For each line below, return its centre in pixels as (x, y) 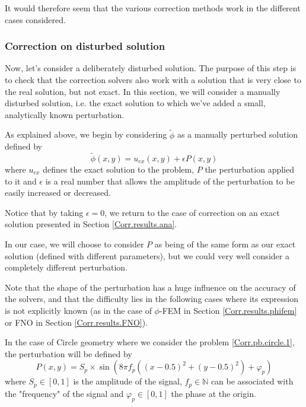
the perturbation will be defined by (68, 353)
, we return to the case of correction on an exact (192, 212)
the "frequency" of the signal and (64, 393)
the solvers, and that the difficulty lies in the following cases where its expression (152, 299)
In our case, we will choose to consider (74, 244)
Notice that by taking (44, 212)
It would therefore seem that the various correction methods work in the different (153, 8)
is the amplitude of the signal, (128, 381)
